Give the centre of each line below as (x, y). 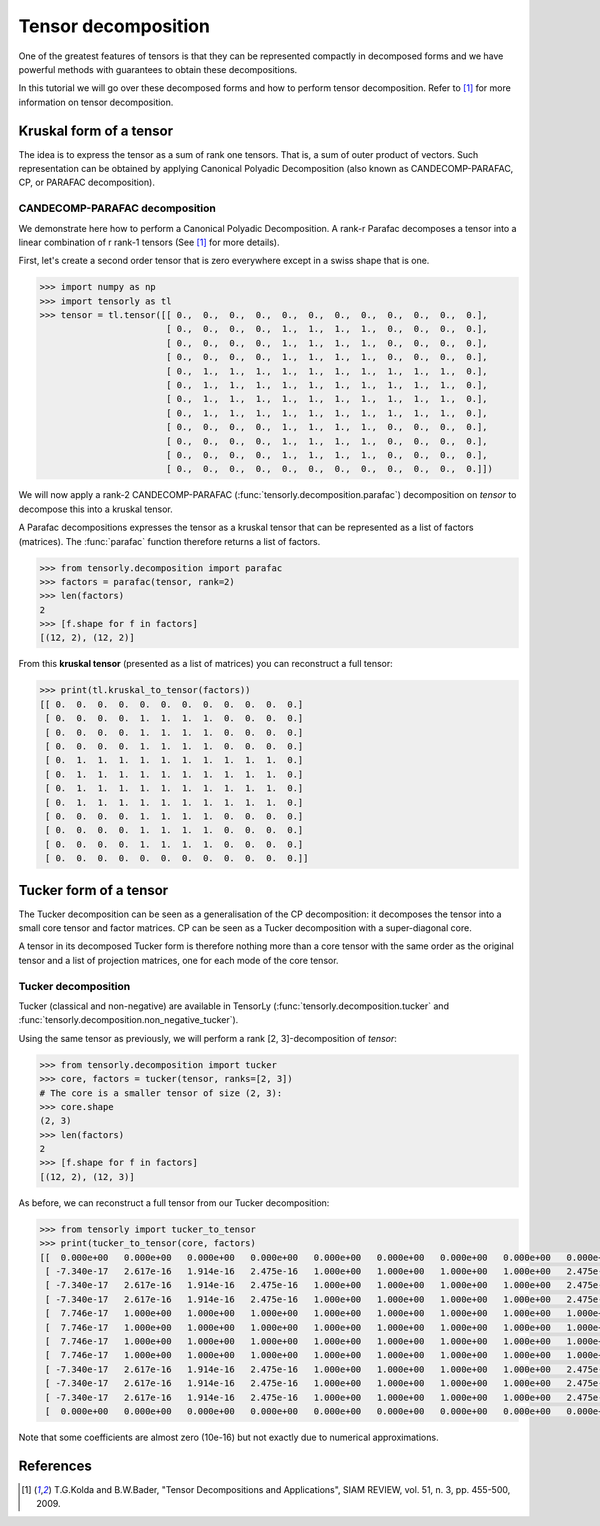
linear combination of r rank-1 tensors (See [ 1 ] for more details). (149, 242)
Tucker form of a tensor (93, 890)
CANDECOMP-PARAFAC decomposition (117, 208)
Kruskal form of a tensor (96, 130)
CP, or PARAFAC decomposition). (86, 182)
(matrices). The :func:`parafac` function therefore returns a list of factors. (169, 541)
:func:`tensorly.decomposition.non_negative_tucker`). (128, 1020)
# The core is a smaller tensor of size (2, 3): (161, 1093)
